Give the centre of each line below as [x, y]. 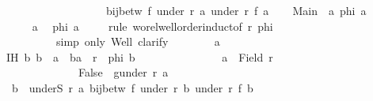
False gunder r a [123, 72]
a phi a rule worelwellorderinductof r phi [152, 26]
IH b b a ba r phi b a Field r [139, 56]
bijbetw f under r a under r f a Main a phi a [236, 10]
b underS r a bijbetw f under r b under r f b [132, 87]
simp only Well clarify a [138, 41]
